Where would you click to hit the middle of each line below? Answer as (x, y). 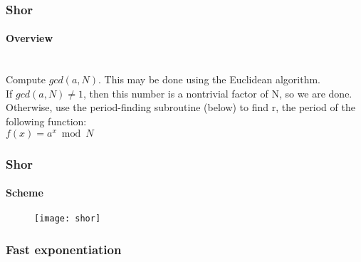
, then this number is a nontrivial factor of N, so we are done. (218, 93)
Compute (26, 79)
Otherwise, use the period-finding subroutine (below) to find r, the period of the (180, 107)
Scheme (25, 193)
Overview (30, 38)
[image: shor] (68, 219)
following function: (46, 121)
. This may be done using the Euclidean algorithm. (209, 79)
